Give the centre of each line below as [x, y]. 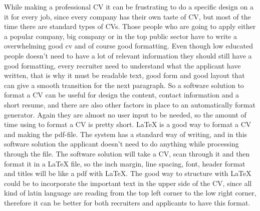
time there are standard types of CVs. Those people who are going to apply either [130, 26]
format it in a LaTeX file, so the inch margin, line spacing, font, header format [125, 163]
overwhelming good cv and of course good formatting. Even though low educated [129, 46]
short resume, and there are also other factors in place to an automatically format [130, 104]
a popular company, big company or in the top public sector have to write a [120, 36]
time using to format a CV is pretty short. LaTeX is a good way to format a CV [128, 124]
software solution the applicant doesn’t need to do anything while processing [121, 144]
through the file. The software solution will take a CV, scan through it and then [127, 153]
